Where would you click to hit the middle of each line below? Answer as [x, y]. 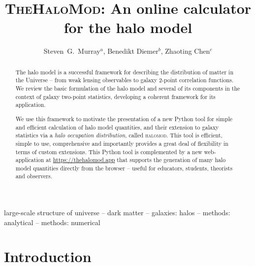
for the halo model [128, 27]
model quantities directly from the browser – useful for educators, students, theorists [124, 168]
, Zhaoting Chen [185, 51]
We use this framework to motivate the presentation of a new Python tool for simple [124, 118]
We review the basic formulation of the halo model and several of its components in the [128, 88]
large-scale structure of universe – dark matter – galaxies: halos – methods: [117, 213]
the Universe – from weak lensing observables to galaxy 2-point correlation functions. [125, 80]
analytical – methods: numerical [52, 222]
